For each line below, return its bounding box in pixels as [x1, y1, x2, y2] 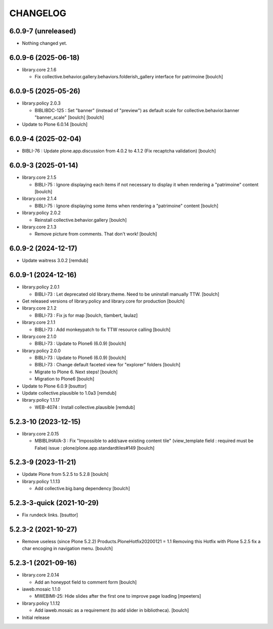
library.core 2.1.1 [22, 319, 56, 325]
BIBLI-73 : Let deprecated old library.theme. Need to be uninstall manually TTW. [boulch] [34, 291, 219, 297]
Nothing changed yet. [22, 40, 68, 46]
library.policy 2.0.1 [22, 284, 60, 290]
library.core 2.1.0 [22, 333, 57, 340]
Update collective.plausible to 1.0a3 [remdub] [22, 390, 117, 396]
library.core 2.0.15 [22, 430, 59, 437]
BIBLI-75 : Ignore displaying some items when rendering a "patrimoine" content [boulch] [34, 203, 218, 209]
